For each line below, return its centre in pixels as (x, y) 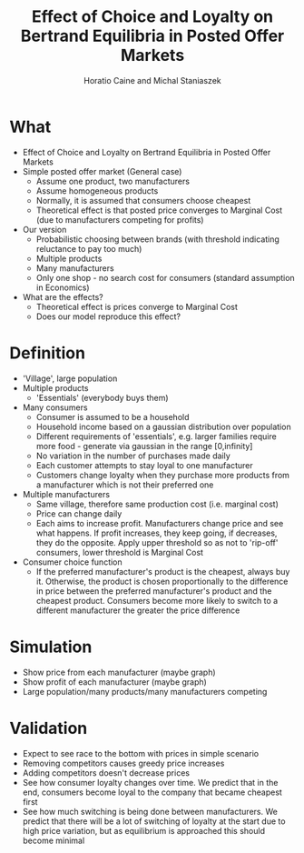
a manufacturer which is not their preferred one (125, 485)
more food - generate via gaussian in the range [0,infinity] (144, 446)
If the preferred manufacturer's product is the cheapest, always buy (163, 571)
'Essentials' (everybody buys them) (103, 397)
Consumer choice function (72, 562)
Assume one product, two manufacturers (113, 181)
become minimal (54, 840)
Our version (44, 229)
